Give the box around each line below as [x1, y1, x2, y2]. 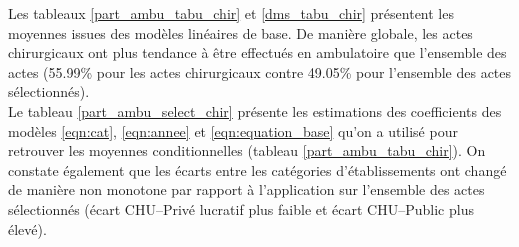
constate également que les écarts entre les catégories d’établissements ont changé [8, 159, 507, 180]
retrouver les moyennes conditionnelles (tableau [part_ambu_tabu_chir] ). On [8, 140, 486, 161]
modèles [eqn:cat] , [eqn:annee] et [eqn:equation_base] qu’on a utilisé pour [8, 120, 458, 141]
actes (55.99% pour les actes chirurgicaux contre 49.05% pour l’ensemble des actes [8, 61, 512, 82]
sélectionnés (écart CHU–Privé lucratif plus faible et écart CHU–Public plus [8, 198, 474, 219]
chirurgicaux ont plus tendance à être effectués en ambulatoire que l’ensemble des [8, 42, 507, 63]
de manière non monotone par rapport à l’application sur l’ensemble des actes [8, 179, 485, 200]
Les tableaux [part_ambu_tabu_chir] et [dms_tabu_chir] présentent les [8, 3, 454, 23]
